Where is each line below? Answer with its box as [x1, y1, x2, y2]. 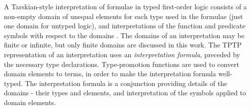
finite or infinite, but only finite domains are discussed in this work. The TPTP [4, 40, 242, 50]
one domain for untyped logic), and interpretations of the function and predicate [4, 21, 246, 31]
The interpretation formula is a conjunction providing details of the [25, 78, 228, 88]
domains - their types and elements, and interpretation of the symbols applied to [4, 87, 246, 98]
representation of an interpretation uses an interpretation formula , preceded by [4, 49, 240, 59]
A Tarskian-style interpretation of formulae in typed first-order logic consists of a [4, 1, 247, 11]
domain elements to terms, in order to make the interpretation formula [4, 68, 216, 79]
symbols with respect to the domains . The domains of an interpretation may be [4, 30, 245, 40]
